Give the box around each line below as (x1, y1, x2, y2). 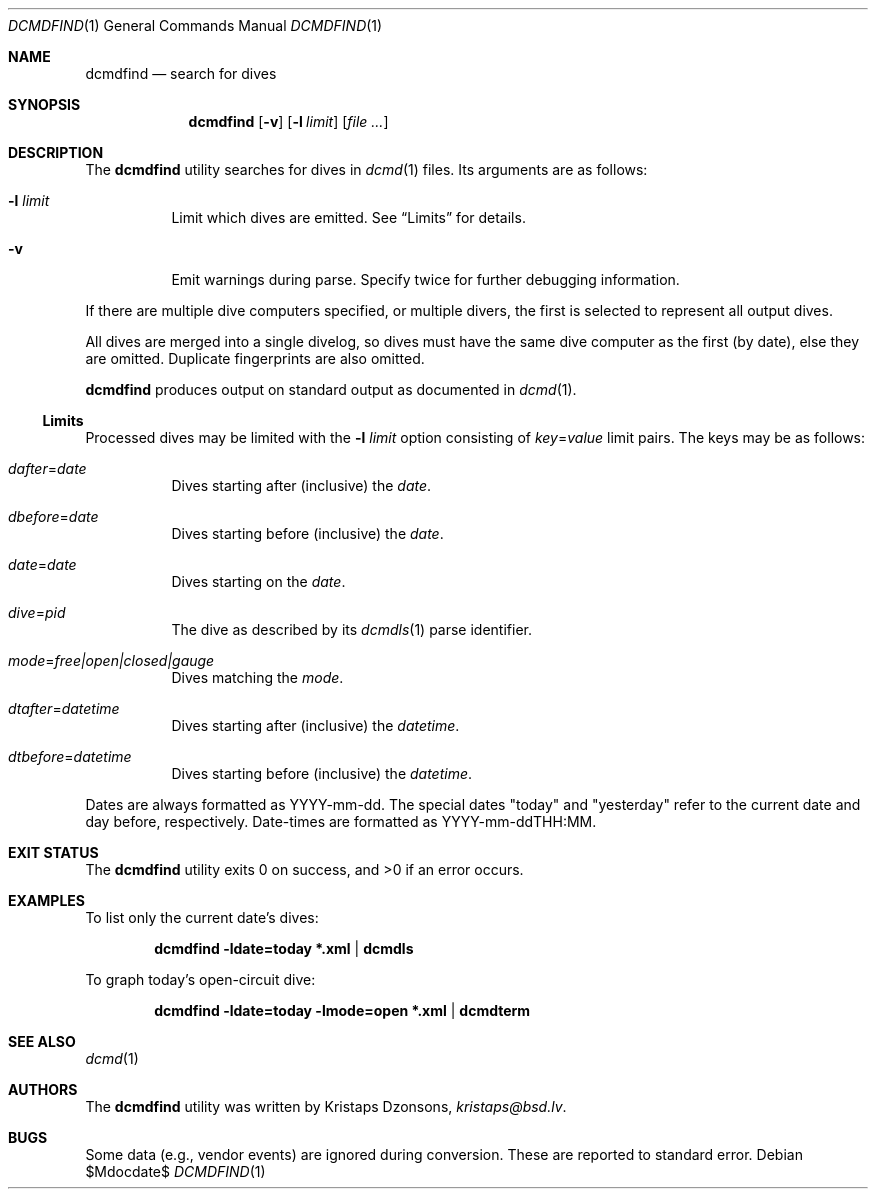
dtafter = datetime (8, 700, 120, 717)
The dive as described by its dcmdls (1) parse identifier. (171, 621, 533, 638)
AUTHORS (8, 1081, 78, 1098)
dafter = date (8, 460, 87, 477)
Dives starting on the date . (171, 573, 346, 590)
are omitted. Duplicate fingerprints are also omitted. (85, 350, 425, 367)
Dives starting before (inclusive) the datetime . (171, 765, 473, 782)
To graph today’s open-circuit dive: (85, 971, 316, 988)
